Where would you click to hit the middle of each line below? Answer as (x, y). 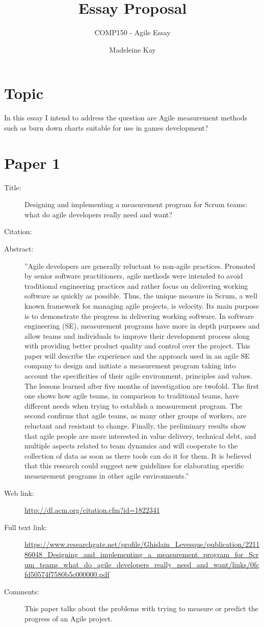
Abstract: (19, 248)
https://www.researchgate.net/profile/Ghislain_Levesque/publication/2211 (142, 544)
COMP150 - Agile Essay (133, 32)
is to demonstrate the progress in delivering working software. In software (139, 316)
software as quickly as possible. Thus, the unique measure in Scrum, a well (141, 296)
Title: (13, 187)
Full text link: (26, 527)
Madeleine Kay (133, 49)
